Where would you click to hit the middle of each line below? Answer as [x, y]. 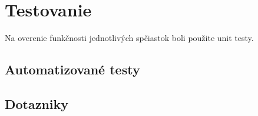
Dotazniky [37, 103]
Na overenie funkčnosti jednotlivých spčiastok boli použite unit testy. [129, 38]
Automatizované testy [72, 69]
